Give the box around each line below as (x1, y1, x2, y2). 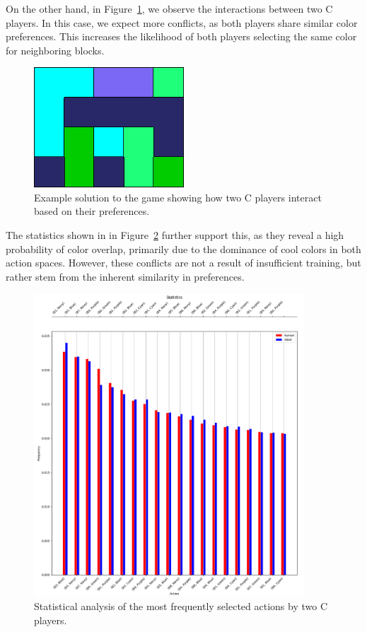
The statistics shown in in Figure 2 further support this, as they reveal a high (6, 228, 344, 242)
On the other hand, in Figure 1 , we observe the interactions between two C (6, 1, 333, 16)
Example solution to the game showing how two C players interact (34, 189, 322, 204)
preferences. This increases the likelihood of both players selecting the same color (6, 29, 357, 44)
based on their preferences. (34, 204, 150, 218)
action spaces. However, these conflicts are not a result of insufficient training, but (6, 255, 361, 270)
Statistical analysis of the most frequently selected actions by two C (34, 599, 328, 614)
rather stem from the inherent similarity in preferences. (6, 269, 245, 283)
